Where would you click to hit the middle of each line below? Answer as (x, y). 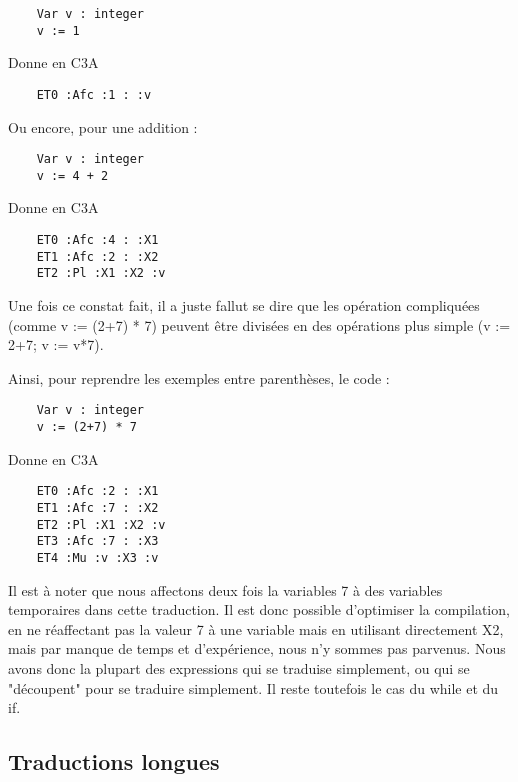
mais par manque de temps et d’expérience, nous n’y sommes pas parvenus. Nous (257, 648)
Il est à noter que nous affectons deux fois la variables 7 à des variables (225, 589)
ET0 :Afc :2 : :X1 (97, 491)
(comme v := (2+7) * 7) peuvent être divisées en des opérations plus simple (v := (259, 324)
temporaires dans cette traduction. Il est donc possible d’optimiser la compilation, (259, 609)
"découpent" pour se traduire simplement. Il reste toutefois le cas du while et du (253, 687)
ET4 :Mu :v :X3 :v (97, 557)
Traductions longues (114, 761)
